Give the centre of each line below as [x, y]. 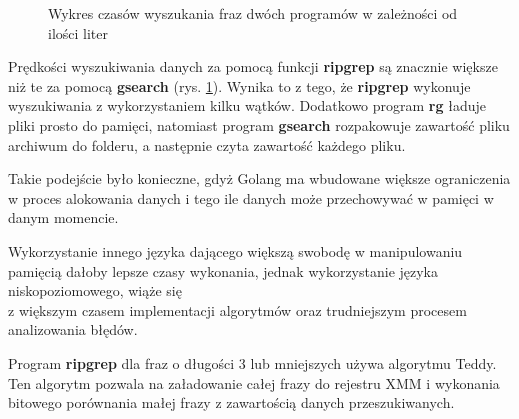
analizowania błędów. [73, 329]
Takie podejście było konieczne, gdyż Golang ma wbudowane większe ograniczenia [259, 178]
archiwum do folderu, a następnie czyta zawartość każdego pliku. [207, 144]
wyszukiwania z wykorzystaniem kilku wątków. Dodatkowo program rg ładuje [247, 105]
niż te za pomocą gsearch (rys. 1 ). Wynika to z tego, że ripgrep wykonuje [239, 85]
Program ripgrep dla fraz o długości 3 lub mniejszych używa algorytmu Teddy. [252, 362]
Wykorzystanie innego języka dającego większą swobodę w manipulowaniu [235, 250]
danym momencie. [63, 217]
